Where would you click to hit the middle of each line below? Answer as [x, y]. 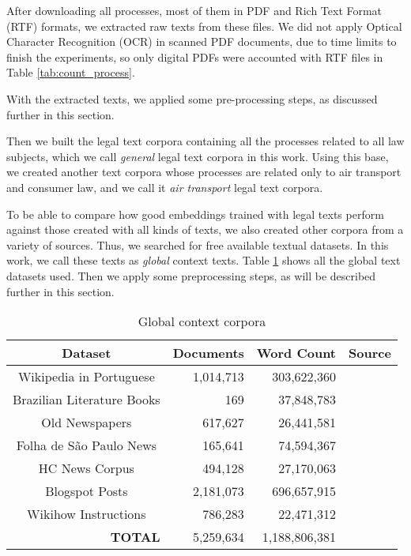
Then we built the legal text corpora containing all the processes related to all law [205, 141]
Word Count [296, 353]
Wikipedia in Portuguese [86, 377]
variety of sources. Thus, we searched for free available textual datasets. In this [198, 244]
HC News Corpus [86, 468]
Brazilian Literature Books [87, 400]
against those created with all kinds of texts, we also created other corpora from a [205, 229]
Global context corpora [202, 321]
